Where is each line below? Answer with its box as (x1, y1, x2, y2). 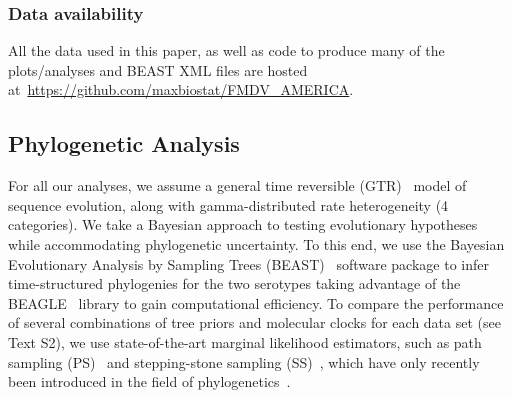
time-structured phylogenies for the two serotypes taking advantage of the (8, 273, 461, 294)
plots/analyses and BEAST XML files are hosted (8, 59, 308, 80)
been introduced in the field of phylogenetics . (8, 371, 291, 392)
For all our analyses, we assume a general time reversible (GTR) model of (8, 175, 467, 196)
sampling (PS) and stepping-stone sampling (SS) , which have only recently (8, 351, 480, 372)
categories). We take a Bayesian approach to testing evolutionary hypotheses (8, 214, 478, 235)
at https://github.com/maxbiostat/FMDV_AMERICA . (8, 79, 354, 100)
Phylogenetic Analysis (8, 128, 240, 159)
